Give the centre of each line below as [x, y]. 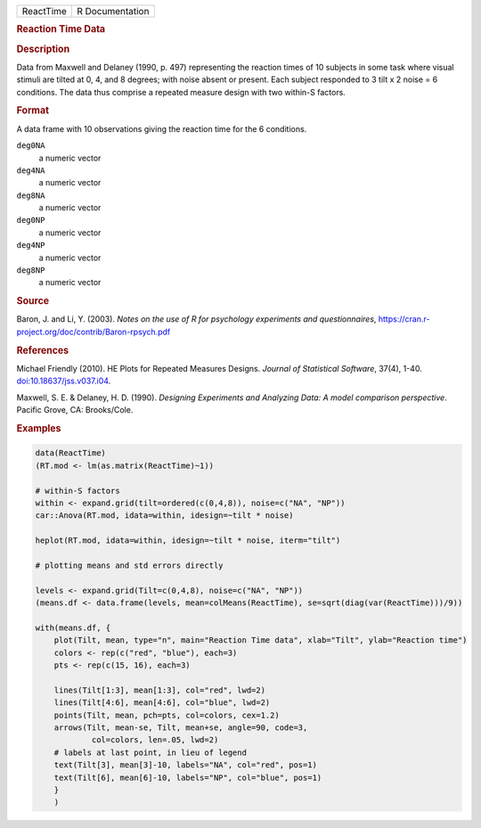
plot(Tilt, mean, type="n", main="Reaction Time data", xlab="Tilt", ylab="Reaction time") [261, 640]
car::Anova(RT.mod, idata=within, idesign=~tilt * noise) [164, 516]
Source [33, 301]
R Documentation [113, 11]
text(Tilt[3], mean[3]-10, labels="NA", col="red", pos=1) [186, 765]
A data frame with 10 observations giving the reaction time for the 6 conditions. [162, 128]
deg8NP [31, 271]
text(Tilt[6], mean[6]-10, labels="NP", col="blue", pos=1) [188, 777]
